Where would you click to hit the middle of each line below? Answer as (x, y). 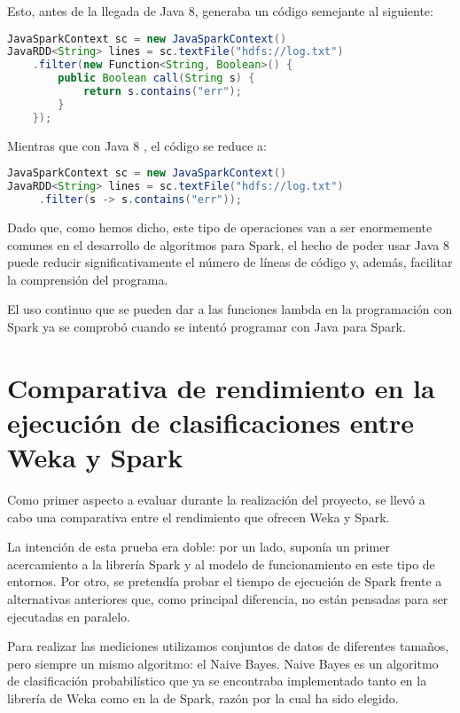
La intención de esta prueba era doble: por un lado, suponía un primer (199, 547)
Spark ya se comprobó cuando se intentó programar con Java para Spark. (207, 326)
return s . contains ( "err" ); (162, 92)
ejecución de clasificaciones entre (211, 422)
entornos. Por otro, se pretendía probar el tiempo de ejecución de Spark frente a (225, 581)
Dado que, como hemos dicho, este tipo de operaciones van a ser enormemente (220, 227)
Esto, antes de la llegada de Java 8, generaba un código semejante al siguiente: (220, 11)
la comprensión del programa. (88, 279)
